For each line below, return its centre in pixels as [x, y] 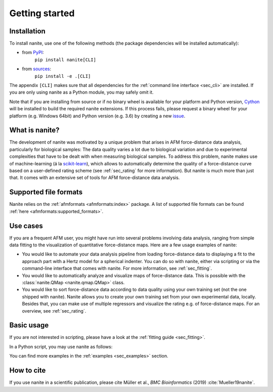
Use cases [26, 226]
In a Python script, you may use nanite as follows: [61, 346]
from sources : [37, 69]
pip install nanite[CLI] [65, 60]
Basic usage [29, 325]
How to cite [28, 371]
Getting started [42, 13]
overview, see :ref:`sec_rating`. [54, 311]
